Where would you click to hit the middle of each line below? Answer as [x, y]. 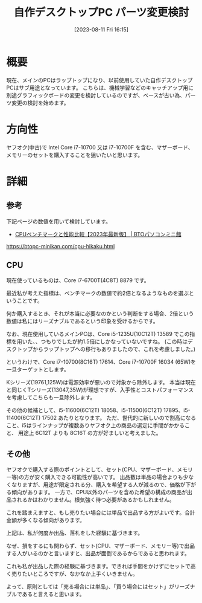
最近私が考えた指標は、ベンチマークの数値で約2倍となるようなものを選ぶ [98, 293]
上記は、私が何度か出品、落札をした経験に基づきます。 [75, 533]
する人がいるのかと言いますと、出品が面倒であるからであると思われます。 [98, 553]
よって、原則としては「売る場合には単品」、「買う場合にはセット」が [90, 587]
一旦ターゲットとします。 [38, 370]
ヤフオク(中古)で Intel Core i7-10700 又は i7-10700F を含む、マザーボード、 [100, 147]
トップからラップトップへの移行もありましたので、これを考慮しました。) [106, 349]
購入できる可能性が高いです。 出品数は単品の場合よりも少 [117, 477]
